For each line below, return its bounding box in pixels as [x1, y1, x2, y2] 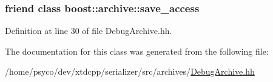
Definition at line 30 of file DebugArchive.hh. [5, 24, 172, 37]
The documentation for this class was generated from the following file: [5, 44, 269, 57]
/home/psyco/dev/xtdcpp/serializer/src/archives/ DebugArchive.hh [5, 65, 255, 78]
